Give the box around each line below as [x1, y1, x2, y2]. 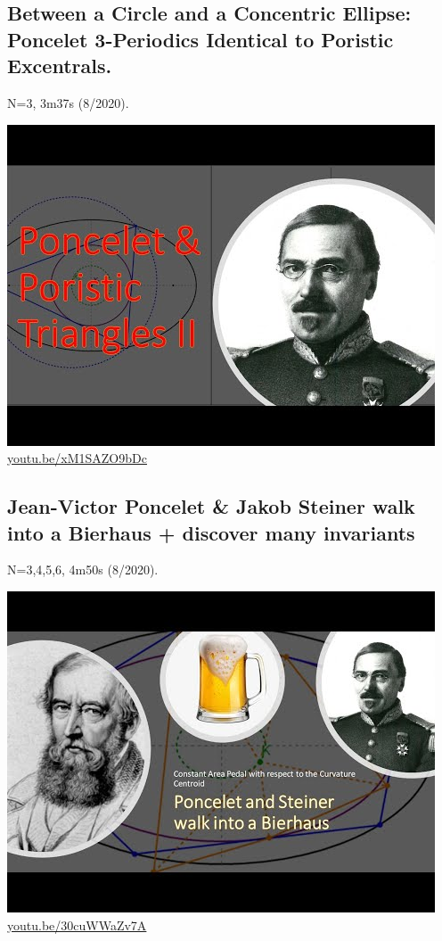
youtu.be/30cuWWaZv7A [7, 915, 147, 934]
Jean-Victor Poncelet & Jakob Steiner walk [7, 492, 415, 520]
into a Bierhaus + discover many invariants [7, 518, 415, 546]
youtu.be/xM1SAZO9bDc [7, 449, 147, 467]
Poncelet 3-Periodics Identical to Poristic [7, 25, 394, 53]
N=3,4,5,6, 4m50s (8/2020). [7, 560, 159, 579]
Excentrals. [7, 52, 112, 79]
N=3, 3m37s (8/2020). [7, 93, 129, 111]
